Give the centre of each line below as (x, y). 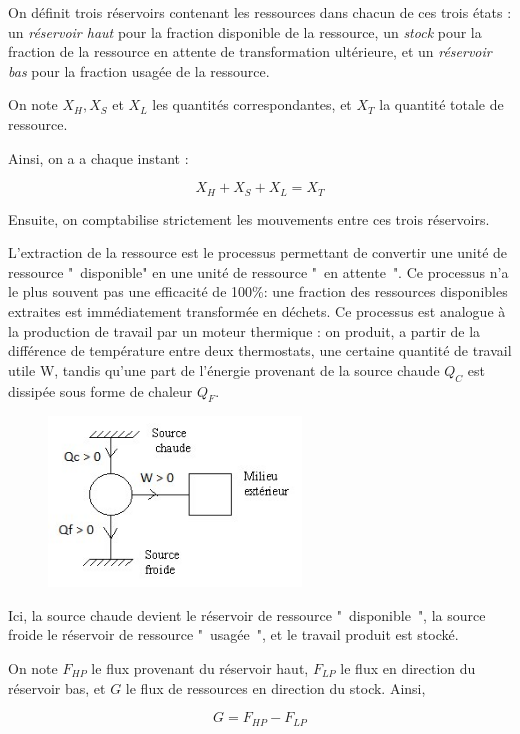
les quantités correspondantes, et (252, 104)
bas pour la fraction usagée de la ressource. (139, 70)
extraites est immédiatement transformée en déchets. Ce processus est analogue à (257, 310)
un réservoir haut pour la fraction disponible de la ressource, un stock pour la (245, 31)
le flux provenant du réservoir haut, (200, 667)
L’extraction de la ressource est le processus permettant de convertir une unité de (258, 252)
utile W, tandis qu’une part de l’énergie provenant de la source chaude (224, 369)
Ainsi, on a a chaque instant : (98, 157)
